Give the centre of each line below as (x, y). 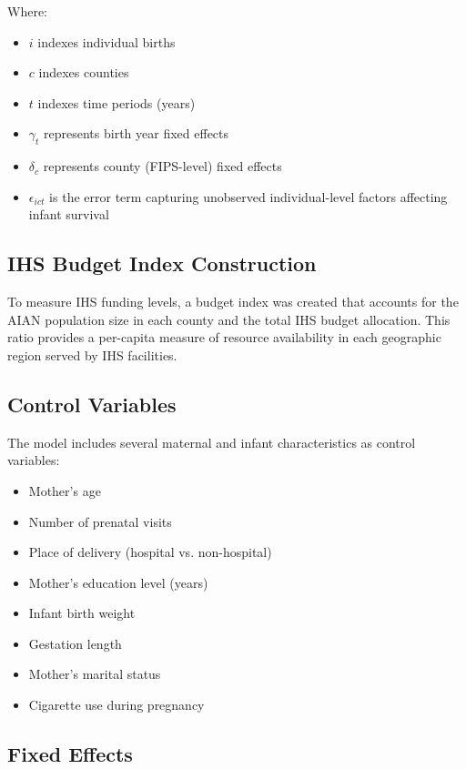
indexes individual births (106, 41)
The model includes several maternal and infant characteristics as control (212, 442)
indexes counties (84, 72)
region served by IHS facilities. (92, 354)
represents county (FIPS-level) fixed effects (162, 166)
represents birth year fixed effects (137, 133)
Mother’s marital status (95, 674)
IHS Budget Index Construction (162, 263)
